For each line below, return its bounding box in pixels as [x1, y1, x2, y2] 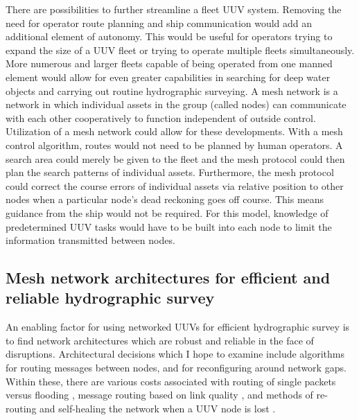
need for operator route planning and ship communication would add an [6, 15, 313, 30]
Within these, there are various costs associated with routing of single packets [6, 374, 336, 388]
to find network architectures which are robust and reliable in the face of [6, 333, 314, 347]
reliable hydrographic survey [6, 287, 215, 308]
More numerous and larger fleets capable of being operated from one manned [6, 56, 333, 71]
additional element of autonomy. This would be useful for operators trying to [6, 29, 333, 44]
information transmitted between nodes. [6, 233, 175, 247]
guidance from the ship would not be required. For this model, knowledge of [6, 205, 329, 220]
